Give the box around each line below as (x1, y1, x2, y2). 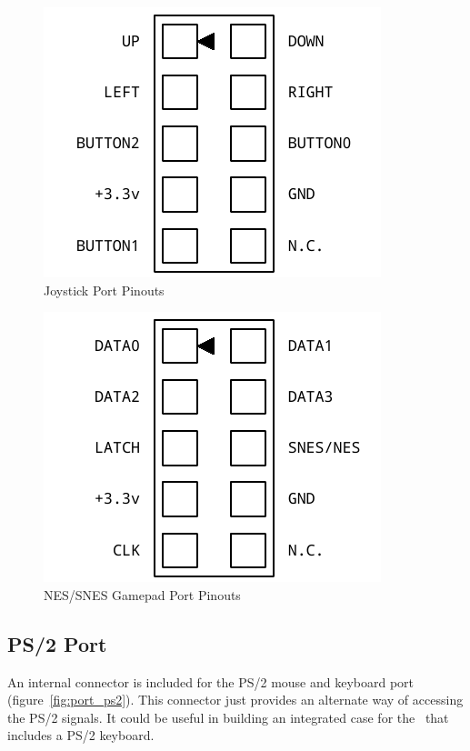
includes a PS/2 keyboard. (7, 726, 155, 745)
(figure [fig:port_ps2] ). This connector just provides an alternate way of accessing (7, 690, 464, 709)
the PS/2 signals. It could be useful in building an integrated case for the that (7, 707, 449, 726)
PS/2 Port (7, 629, 107, 657)
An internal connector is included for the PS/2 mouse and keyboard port (7, 672, 415, 691)
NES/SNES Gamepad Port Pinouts (44, 585, 241, 604)
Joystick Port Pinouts (44, 280, 165, 299)
